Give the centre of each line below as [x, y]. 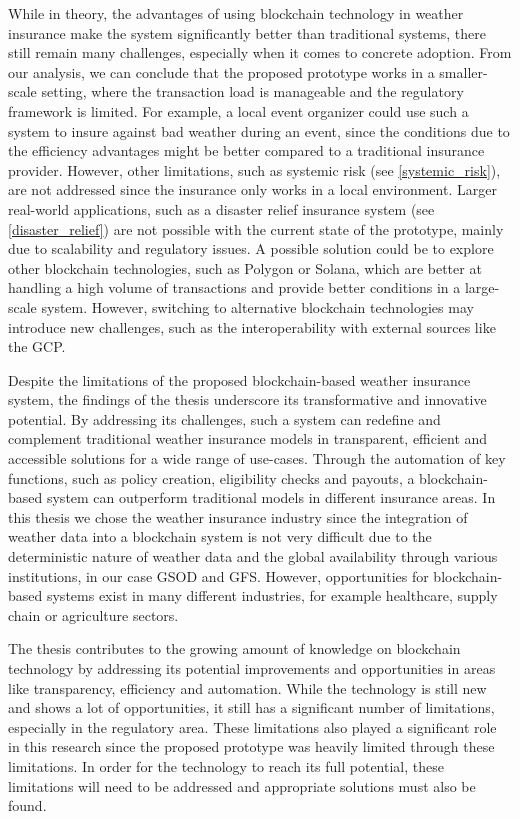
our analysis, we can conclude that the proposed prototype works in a [221, 71]
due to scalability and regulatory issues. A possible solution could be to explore [251, 248]
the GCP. [37, 346]
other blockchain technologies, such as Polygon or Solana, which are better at [245, 267]
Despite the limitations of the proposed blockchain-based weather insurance [239, 379]
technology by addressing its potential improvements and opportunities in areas [252, 668]
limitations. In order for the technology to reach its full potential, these [226, 765]
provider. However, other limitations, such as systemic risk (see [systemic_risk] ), [254, 169]
